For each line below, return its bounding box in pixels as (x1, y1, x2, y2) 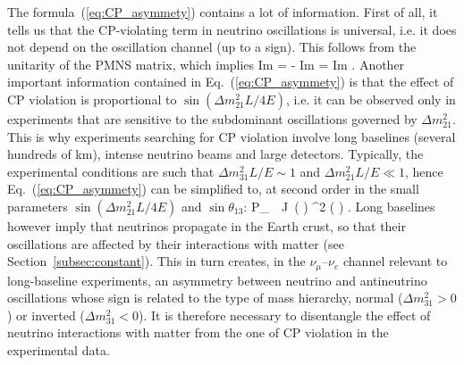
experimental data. (7, 340, 110, 359)
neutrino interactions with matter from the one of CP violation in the (7, 323, 389, 342)
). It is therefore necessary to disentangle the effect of (139, 305, 431, 324)
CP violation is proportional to (7, 89, 177, 108)
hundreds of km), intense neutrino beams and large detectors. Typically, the (7, 145, 424, 163)
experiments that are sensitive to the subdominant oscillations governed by (7, 109, 418, 128)
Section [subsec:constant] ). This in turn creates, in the (7, 252, 306, 270)
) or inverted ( (7, 305, 85, 324)
